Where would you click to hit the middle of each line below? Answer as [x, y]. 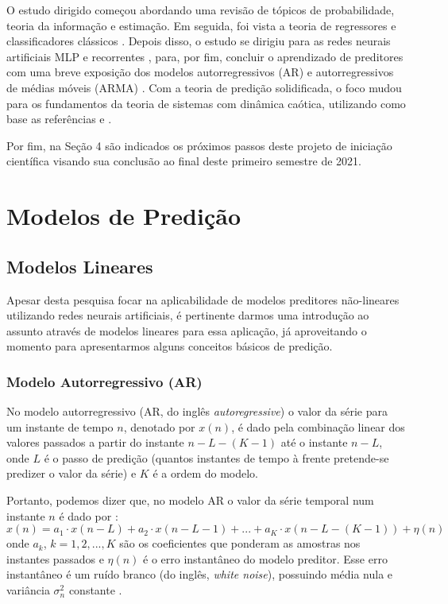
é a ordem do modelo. [206, 473]
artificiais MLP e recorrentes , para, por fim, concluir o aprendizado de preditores [205, 56]
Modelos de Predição [124, 216]
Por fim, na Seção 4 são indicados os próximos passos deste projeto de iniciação [199, 145]
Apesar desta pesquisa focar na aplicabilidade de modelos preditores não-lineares [203, 299]
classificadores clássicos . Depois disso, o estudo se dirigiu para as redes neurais [199, 41]
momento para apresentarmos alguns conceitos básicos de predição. [170, 346]
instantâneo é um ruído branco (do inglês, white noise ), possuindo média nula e [200, 574]
